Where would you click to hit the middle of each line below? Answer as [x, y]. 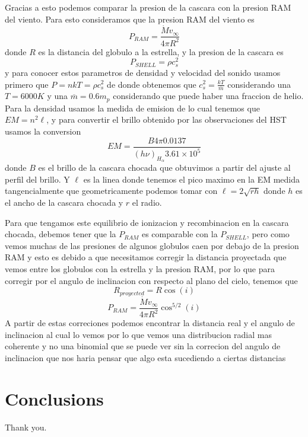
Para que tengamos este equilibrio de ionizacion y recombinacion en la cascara [147, 222]
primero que [27, 84]
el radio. [147, 202]
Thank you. [26, 427]
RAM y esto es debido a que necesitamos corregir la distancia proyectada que [146, 257]
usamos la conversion [43, 131]
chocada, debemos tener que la [61, 234]
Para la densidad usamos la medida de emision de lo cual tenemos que [132, 108]
